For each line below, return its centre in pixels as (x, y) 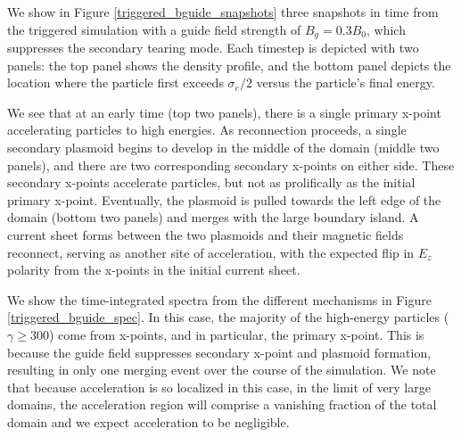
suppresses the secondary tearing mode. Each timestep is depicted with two (213, 48)
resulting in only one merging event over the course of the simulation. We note (222, 370)
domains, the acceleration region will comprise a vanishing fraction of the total (222, 404)
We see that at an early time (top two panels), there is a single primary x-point (224, 112)
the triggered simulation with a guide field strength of (154, 29)
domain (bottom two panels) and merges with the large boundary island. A (213, 217)
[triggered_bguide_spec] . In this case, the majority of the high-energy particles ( (228, 317)
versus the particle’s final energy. (346, 82)
